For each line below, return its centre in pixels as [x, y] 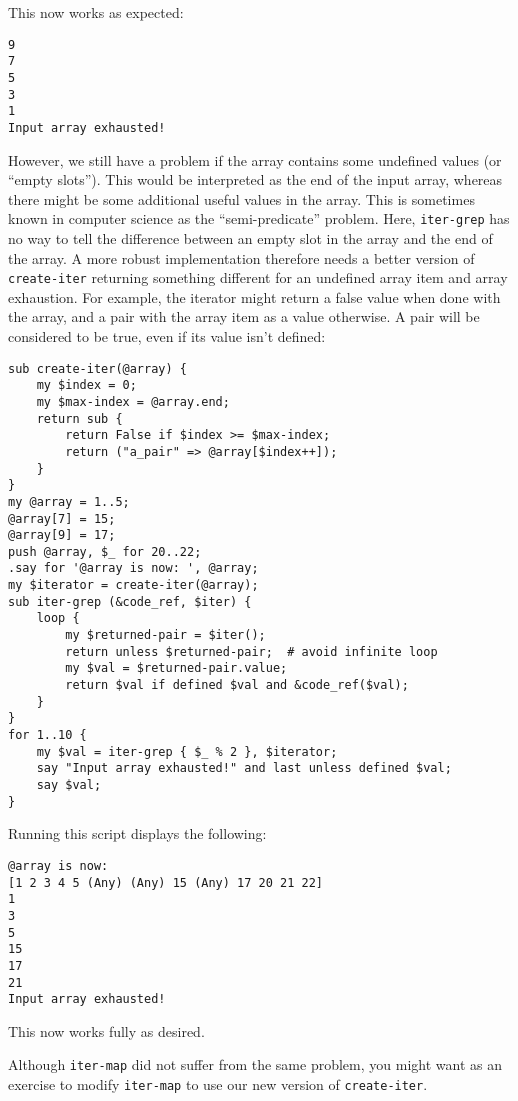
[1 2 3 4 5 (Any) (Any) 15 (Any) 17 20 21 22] [165, 882]
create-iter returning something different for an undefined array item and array [258, 277]
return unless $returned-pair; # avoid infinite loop [251, 651]
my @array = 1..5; [69, 501]
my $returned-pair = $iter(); [165, 635]
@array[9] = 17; [62, 535]
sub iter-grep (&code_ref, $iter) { [130, 601]
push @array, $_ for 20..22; [105, 551]
